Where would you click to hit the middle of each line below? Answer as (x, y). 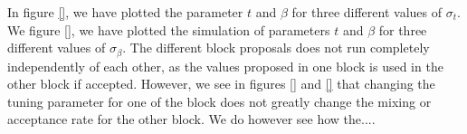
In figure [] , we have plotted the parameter (125, 12)
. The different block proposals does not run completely (276, 48)
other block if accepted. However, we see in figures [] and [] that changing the (221, 84)
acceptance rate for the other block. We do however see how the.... (191, 119)
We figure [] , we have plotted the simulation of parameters (169, 29)
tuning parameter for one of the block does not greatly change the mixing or (219, 101)
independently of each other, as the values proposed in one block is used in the (225, 66)
